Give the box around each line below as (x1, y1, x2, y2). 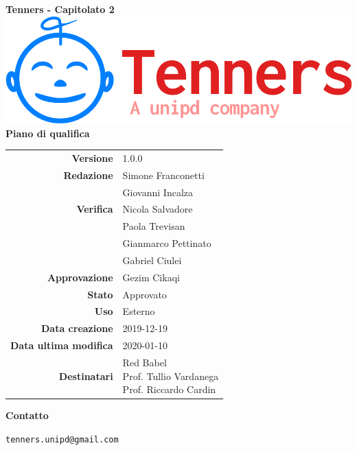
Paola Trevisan (122, 219, 185, 233)
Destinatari (58, 368, 113, 383)
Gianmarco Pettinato (122, 236, 211, 250)
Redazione (63, 167, 113, 182)
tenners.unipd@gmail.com (5, 434, 119, 445)
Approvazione (47, 270, 113, 284)
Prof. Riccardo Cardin (122, 382, 216, 396)
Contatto (5, 408, 49, 423)
